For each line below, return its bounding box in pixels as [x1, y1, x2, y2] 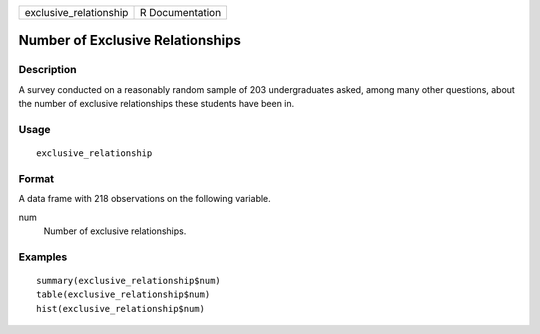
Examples [18, 250, 68, 264]
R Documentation [139, 6, 222, 19]
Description [18, 63, 77, 77]
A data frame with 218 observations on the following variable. [18, 193, 272, 205]
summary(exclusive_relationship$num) [36, 275, 222, 286]
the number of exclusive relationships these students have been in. [18, 98, 295, 110]
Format [18, 171, 55, 185]
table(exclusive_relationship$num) [36, 289, 211, 300]
